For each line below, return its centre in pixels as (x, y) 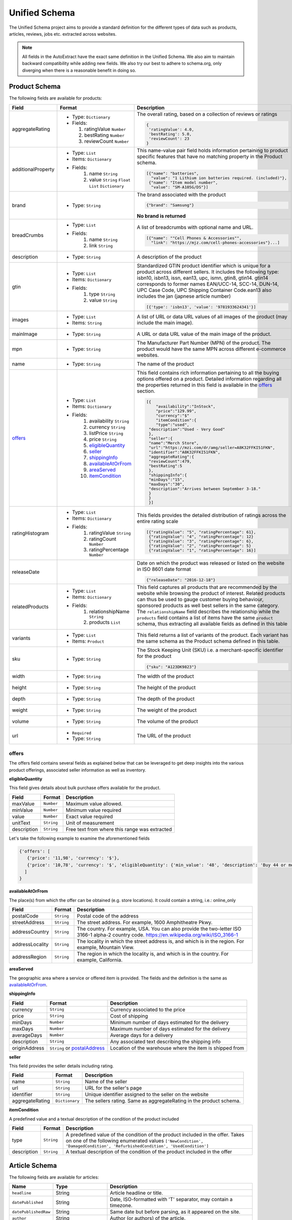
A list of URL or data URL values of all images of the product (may (212, 317)
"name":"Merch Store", (174, 443)
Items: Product (88, 641)
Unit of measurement (90, 823)
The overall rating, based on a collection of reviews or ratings (207, 114)
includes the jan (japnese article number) (184, 296)
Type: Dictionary (91, 117)
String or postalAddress (77, 1048)
